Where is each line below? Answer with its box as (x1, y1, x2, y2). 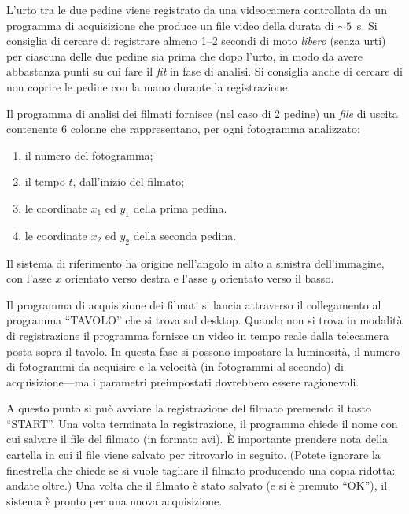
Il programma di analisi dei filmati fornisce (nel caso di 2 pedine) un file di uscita (6, 105, 398, 121)
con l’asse (6, 270, 52, 287)
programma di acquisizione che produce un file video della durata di (6, 17, 334, 33)
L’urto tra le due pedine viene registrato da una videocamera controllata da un (6, 2, 387, 17)
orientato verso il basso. (219, 270, 334, 287)
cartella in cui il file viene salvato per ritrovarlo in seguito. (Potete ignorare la (6, 446, 381, 463)
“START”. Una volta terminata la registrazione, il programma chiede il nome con (6, 415, 398, 431)
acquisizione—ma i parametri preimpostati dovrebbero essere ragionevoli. (6, 373, 359, 390)
